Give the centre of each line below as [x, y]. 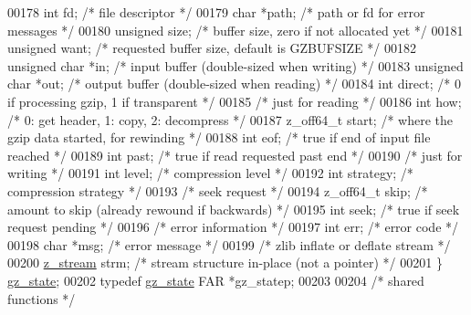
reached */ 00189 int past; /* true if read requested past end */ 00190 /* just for [235, 155]
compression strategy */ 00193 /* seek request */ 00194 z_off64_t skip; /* [218, 190]
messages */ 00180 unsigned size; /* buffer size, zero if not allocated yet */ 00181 [235, 30]
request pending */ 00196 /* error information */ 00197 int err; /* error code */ [233, 227]
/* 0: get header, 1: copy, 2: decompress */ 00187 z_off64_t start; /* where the [230, 119]
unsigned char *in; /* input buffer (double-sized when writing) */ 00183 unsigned [235, 65]
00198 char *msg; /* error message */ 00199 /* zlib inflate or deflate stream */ [229, 244]
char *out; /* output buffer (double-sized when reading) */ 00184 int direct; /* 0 [234, 84]
